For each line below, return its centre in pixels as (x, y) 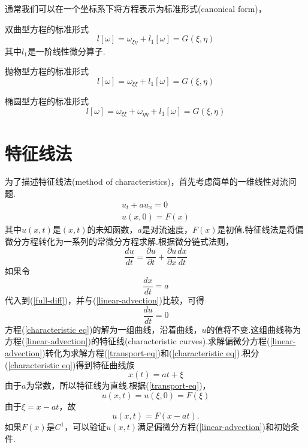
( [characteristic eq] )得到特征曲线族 (70, 364)
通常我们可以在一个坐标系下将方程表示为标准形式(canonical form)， (136, 8)
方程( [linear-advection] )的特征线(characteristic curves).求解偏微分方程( (138, 341)
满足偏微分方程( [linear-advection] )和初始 (214, 427)
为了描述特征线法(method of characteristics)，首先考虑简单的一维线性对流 (147, 181)
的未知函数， (112, 229)
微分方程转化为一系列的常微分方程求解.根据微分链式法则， (119, 241)
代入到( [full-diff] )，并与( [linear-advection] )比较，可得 (105, 300)
